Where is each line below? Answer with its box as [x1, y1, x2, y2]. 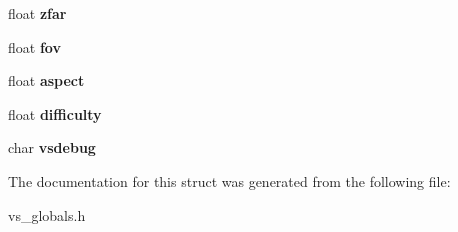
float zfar [8, 3, 67, 23]
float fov [8, 36, 61, 57]
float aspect [8, 70, 85, 91]
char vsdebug [8, 137, 96, 158]
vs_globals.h [8, 204, 86, 225]
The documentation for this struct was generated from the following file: [8, 170, 451, 191]
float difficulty [8, 103, 102, 124]
